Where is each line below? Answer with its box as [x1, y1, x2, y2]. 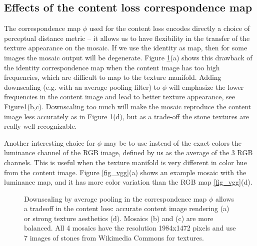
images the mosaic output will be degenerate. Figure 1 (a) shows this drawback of [4, 52, 252, 62]
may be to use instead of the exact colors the [103, 137, 242, 148]
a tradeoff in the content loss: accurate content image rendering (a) [24, 203, 229, 214]
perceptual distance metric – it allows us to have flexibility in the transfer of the [4, 32, 250, 43]
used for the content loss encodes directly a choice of [89, 23, 250, 33]
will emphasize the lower [168, 81, 244, 92]
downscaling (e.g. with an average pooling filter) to [4, 81, 160, 92]
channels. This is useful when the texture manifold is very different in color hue [4, 157, 247, 167]
